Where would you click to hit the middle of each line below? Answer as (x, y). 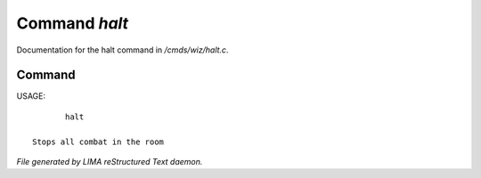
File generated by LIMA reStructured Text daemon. (110, 162)
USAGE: (31, 96)
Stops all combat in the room (98, 142)
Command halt (73, 23)
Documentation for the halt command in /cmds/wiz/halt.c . (122, 50)
